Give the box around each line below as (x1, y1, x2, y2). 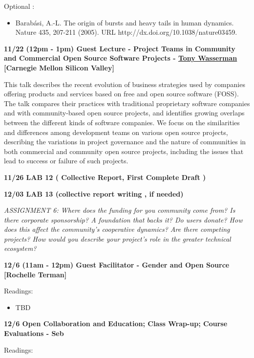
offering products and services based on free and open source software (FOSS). (4, 89, 239, 99)
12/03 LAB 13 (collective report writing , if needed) (4, 188, 184, 199)
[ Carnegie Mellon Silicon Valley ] (4, 62, 114, 72)
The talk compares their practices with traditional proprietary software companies (4, 98, 250, 108)
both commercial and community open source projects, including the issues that (4, 146, 244, 156)
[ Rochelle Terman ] (4, 269, 67, 279)
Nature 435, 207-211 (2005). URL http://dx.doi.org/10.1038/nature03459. (15, 27, 237, 37)
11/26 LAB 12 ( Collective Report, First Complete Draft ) (4, 172, 206, 182)
